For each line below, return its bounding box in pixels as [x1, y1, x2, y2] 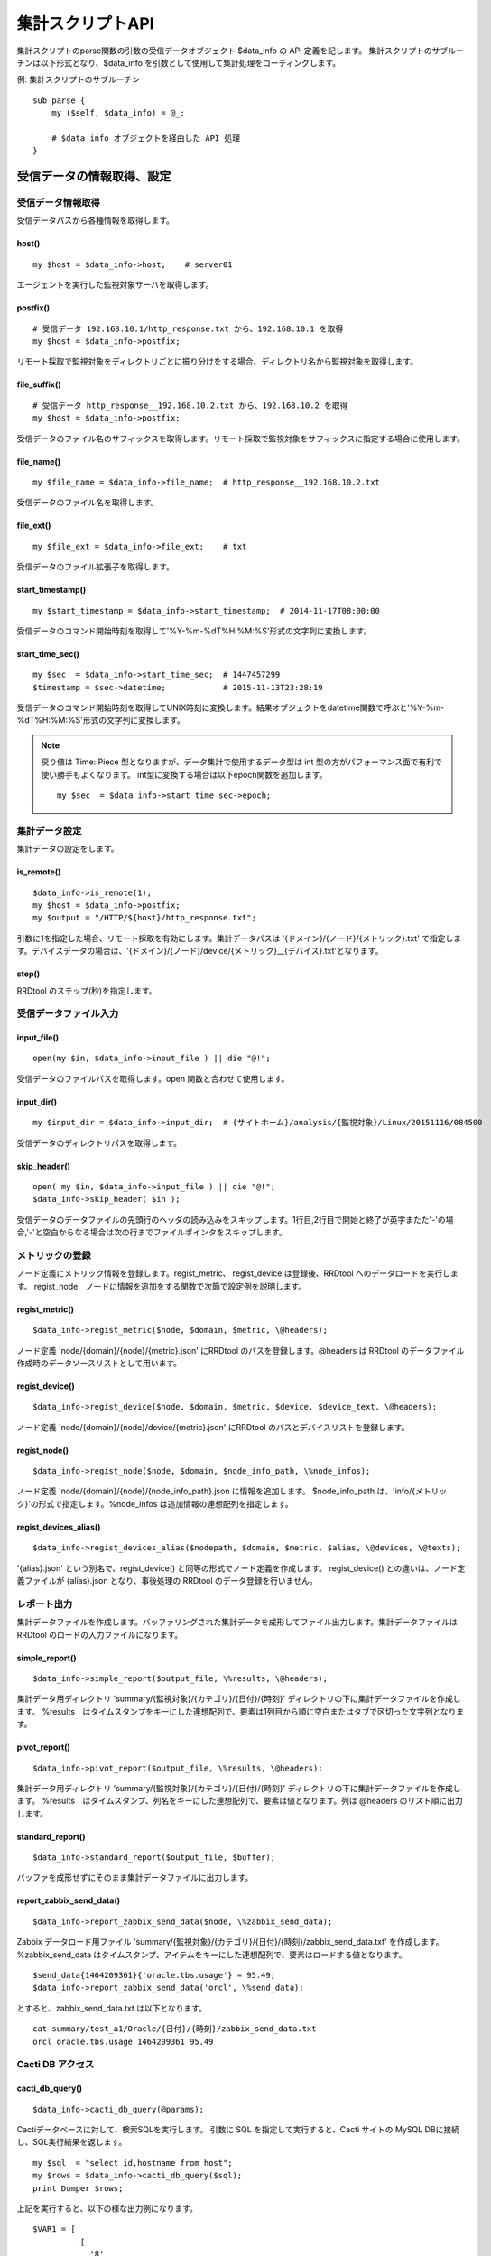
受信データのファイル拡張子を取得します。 [16, 561, 175, 572]
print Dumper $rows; [32, 2183, 124, 2193]
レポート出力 [16, 1597, 73, 1610]
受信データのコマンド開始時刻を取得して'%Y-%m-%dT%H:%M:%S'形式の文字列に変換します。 [16, 625, 372, 636]
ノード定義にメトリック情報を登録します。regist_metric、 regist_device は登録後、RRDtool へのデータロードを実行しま [16, 1268, 459, 1279]
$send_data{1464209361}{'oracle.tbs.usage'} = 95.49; [32, 1970, 275, 1981]
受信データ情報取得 [16, 197, 101, 209]
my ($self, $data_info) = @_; [51, 108, 185, 118]
